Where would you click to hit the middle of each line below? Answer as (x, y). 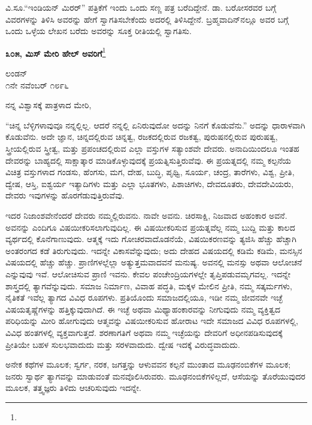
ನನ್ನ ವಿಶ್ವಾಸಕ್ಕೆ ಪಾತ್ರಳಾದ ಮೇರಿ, (49, 105)
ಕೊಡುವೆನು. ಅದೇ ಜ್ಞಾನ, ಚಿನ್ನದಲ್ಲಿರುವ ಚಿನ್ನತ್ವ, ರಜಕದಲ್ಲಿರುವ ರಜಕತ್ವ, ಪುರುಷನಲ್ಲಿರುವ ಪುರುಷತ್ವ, (142, 137)
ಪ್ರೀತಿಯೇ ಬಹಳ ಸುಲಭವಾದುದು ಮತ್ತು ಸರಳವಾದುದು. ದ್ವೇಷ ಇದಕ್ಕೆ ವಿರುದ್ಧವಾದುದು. (123, 344)
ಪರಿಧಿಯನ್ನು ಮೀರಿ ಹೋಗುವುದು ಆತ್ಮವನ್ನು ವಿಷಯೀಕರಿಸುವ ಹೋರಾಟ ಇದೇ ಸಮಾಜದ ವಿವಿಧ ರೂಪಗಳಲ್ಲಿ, (152, 321)
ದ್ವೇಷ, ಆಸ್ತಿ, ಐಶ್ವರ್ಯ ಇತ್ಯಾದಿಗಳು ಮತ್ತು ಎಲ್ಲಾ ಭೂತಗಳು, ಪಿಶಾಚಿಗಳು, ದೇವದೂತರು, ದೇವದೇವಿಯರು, (150, 183)
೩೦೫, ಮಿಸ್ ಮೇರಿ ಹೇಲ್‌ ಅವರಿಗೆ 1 (56, 52)
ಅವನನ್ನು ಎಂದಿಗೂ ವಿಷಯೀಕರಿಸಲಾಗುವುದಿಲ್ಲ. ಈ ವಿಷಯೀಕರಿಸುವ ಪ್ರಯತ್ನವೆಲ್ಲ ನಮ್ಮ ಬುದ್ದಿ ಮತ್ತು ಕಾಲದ (150, 227)
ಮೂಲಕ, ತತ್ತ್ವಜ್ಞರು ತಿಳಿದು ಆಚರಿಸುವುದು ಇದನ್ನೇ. (73, 388)
